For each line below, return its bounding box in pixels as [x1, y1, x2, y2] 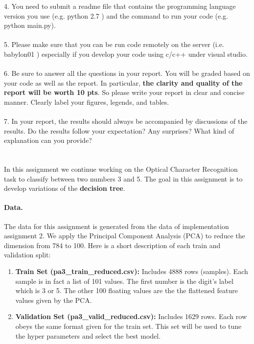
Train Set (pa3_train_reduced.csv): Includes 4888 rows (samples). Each [15, 266, 248, 276]
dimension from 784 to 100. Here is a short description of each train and [4, 240, 221, 250]
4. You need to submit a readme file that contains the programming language [4, 1, 236, 11]
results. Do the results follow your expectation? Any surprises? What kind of [4, 125, 234, 136]
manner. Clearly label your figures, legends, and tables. [4, 96, 169, 107]
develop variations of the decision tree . [4, 183, 125, 193]
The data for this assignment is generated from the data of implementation [4, 221, 229, 231]
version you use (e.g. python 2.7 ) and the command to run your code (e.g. [4, 10, 228, 21]
